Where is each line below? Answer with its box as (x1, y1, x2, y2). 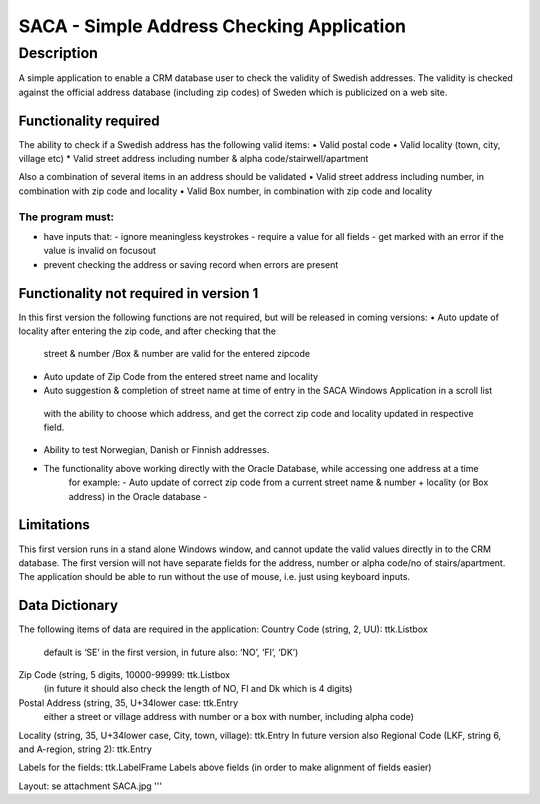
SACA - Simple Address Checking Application (18, 15, 407, 37)
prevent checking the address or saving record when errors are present (43, 258, 339, 270)
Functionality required (18, 112, 160, 129)
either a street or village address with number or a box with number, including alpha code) (43, 711, 415, 723)
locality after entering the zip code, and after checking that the (18, 325, 277, 337)
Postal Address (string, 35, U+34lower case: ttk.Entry (18, 696, 239, 709)
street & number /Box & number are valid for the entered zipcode (43, 348, 310, 360)
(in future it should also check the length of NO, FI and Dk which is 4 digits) (43, 683, 353, 695)
